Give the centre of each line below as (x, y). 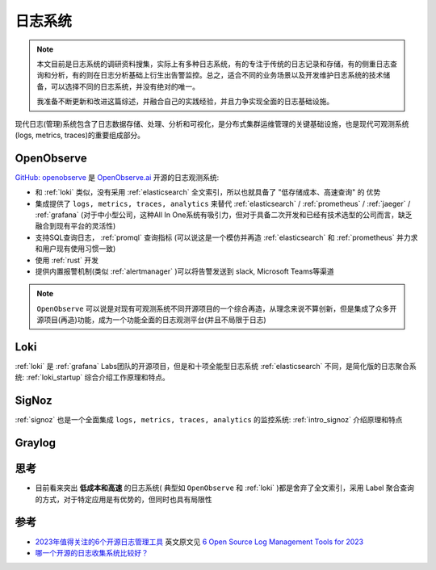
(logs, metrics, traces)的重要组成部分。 (80, 135)
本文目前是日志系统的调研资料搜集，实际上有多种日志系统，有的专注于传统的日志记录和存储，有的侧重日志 (214, 64)
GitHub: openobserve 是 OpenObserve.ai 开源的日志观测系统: (117, 177)
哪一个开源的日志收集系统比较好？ (92, 552)
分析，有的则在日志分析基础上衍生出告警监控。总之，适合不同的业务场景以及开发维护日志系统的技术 (217, 75)
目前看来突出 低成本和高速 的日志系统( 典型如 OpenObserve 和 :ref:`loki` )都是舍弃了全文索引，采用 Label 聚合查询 (225, 488)
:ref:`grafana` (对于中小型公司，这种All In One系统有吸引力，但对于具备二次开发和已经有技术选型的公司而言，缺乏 (224, 215)
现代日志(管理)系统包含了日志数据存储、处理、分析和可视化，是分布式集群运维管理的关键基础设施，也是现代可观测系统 (212, 124)
